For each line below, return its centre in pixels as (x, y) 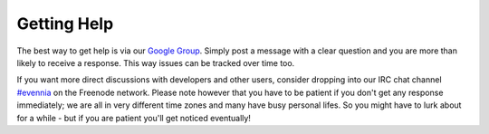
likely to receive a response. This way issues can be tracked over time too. (156, 62)
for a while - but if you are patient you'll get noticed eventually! (134, 118)
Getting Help (65, 24)
